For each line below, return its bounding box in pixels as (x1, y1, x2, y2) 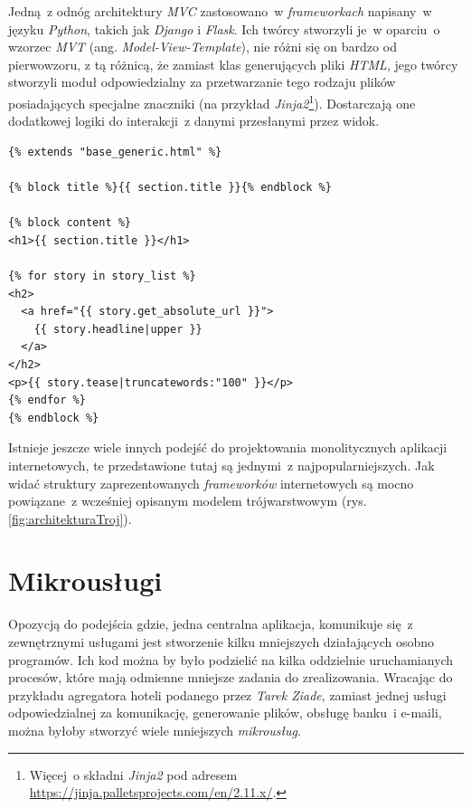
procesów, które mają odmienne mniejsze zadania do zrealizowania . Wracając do (8, 668, 453, 687)
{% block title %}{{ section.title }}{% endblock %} (8, 181, 332, 194)
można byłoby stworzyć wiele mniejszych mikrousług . (8, 720, 301, 739)
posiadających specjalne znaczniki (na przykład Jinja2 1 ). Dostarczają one (8, 90, 416, 112)
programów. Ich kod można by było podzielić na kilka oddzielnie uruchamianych (8, 650, 454, 669)
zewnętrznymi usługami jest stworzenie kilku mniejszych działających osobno (8, 632, 435, 651)
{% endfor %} (8, 394, 86, 407)
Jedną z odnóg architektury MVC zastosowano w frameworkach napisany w (8, 2, 432, 20)
